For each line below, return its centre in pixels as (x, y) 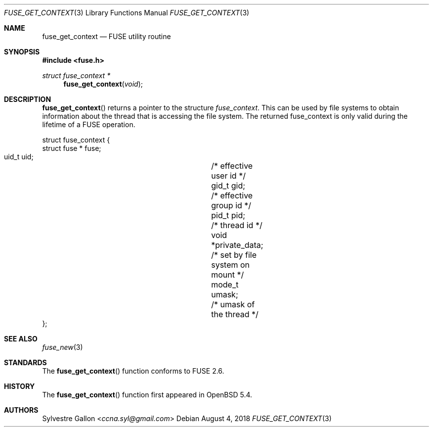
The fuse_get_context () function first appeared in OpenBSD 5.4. (147, 395)
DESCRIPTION (28, 99)
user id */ (228, 176)
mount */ (228, 275)
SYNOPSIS (22, 52)
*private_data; (237, 245)
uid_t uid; (19, 157)
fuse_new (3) (63, 347)
